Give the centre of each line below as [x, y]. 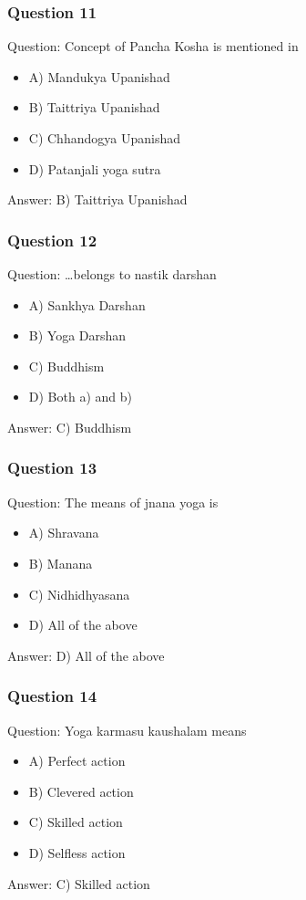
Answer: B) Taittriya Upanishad [97, 199]
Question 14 [52, 696]
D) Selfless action [77, 852]
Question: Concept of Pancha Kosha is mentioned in [153, 46]
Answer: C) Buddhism [70, 427]
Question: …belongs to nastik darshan [112, 274]
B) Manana [61, 563]
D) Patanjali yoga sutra [95, 168]
